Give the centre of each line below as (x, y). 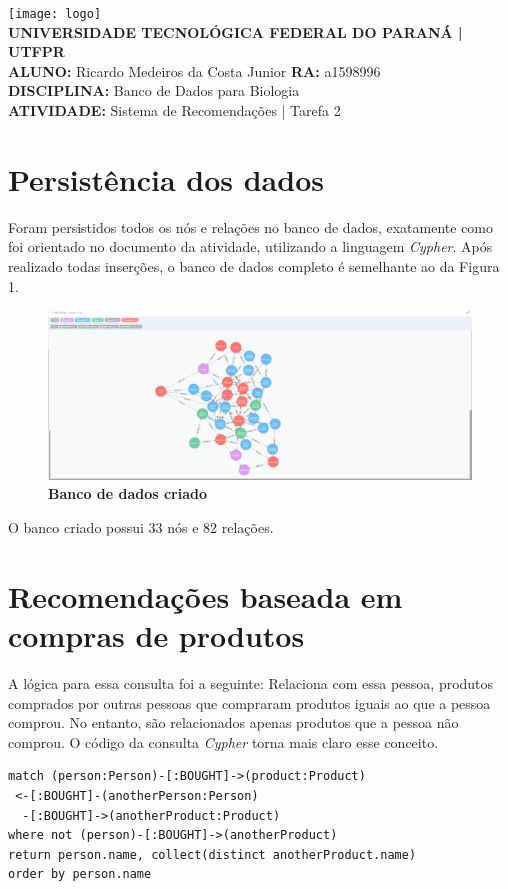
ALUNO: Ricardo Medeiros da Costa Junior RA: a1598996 (194, 70)
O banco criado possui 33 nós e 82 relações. (141, 527)
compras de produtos (156, 635)
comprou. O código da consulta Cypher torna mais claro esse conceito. (223, 741)
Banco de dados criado (128, 493)
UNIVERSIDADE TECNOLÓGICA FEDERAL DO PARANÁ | (235, 31)
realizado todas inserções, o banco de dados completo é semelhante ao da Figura (254, 265)
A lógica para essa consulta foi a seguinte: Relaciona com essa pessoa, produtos (251, 682)
